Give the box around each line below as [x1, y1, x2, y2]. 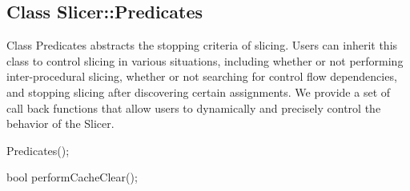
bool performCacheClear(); [6, 169, 138, 185]
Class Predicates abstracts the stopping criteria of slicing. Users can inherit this [6, 37, 398, 54]
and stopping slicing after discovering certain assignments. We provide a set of [6, 83, 391, 100]
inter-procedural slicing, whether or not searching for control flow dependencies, [6, 68, 397, 85]
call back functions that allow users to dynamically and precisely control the [6, 99, 381, 116]
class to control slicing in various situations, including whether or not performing [6, 52, 404, 69]
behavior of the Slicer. [6, 115, 115, 132]
